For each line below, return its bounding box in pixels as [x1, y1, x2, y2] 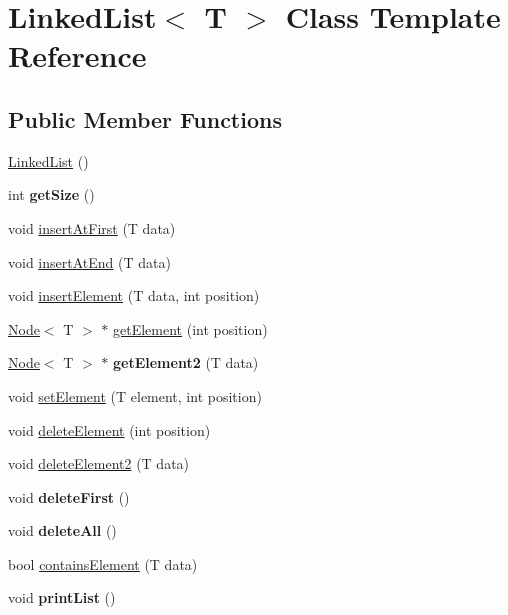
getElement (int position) [113, 318, 268, 339]
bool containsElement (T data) [8, 553, 198, 574]
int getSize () [8, 184, 95, 205]
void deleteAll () [8, 520, 117, 541]
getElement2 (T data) [113, 352, 259, 373]
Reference [8, 35, 147, 76]
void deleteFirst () [8, 486, 130, 507]
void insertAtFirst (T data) [8, 217, 176, 238]
